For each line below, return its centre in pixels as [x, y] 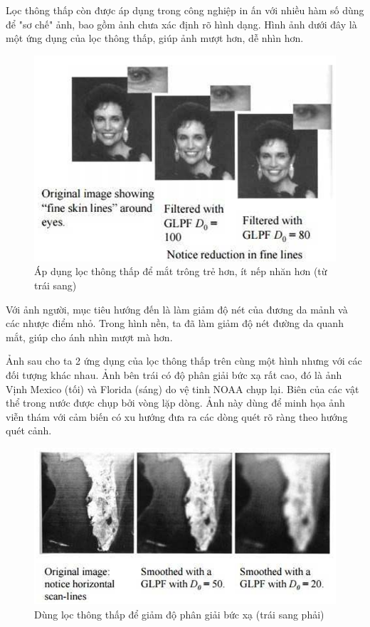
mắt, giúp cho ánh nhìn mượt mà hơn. [89, 337]
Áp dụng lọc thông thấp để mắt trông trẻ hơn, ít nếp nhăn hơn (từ [181, 271]
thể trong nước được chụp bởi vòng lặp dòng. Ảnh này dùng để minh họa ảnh [175, 403]
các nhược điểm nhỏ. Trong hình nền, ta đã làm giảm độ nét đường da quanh [175, 323]
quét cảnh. [29, 430]
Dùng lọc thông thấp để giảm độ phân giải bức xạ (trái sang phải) [179, 614]
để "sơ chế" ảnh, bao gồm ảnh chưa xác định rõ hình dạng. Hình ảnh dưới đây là [181, 24]
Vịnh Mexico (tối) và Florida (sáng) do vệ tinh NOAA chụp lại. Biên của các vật [183, 388]
